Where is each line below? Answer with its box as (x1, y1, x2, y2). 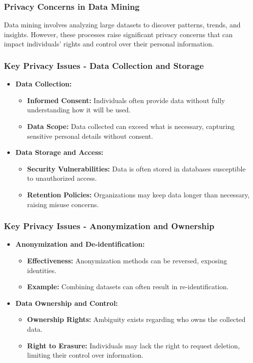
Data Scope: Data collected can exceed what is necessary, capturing (27, 121, 235, 131)
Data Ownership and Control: (15, 298, 118, 308)
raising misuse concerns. (27, 199, 99, 209)
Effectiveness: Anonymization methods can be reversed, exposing (27, 255, 227, 265)
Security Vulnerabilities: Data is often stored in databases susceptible (27, 163, 246, 173)
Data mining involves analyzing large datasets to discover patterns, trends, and (4, 20, 241, 30)
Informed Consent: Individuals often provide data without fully (27, 95, 225, 105)
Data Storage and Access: (15, 147, 104, 157)
